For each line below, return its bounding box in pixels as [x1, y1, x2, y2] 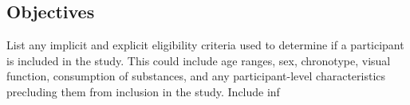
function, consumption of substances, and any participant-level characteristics [6, 68, 386, 84]
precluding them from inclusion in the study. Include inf [6, 83, 280, 99]
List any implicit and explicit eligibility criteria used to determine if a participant [6, 37, 404, 53]
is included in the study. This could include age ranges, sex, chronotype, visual [6, 52, 391, 68]
